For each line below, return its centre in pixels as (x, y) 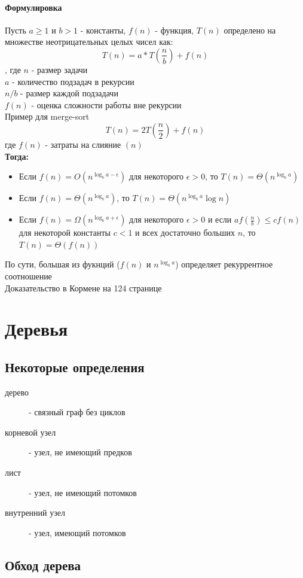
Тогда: (17, 156)
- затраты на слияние (83, 144)
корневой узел (30, 432)
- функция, (174, 30)
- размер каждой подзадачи (69, 93)
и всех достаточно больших (185, 232)
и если (220, 219)
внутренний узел (35, 512)
